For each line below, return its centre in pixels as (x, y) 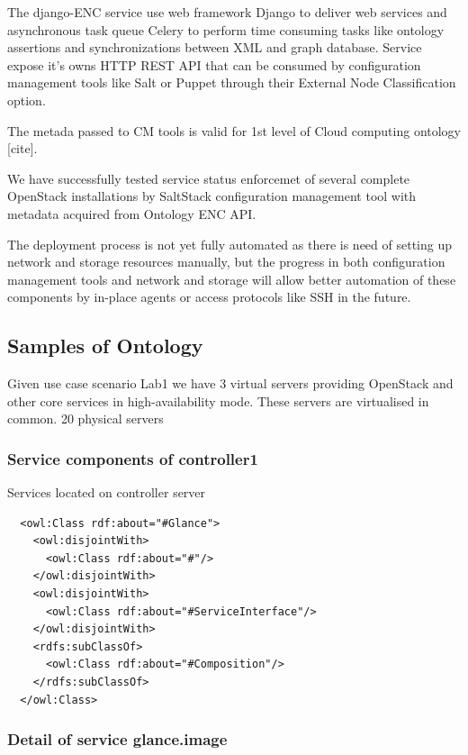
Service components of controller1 (133, 458)
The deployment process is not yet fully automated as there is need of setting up (230, 244)
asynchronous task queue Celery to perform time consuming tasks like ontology (226, 29)
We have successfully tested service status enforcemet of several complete (209, 178)
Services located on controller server (107, 492)
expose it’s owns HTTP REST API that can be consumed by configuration (214, 64)
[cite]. (22, 148)
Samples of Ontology (105, 346)
